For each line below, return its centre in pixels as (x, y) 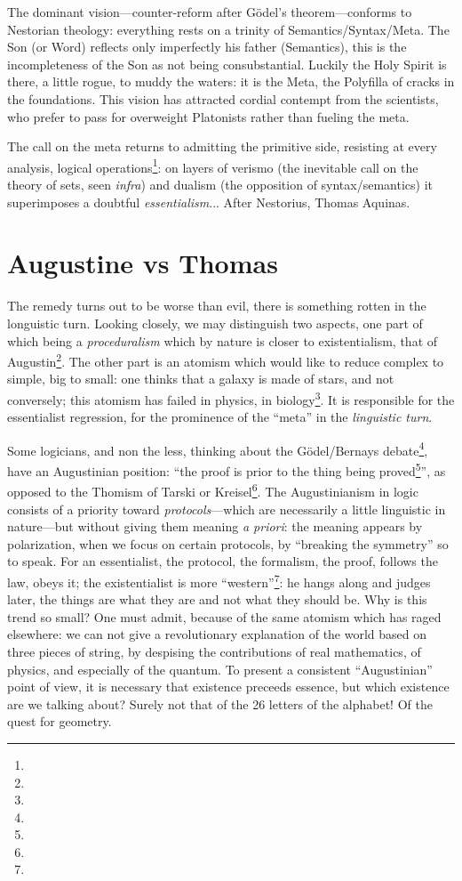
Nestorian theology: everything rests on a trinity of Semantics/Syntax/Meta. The (228, 29)
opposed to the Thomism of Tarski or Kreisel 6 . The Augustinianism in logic (213, 490)
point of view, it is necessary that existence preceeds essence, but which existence (228, 687)
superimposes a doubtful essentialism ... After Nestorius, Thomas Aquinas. (209, 202)
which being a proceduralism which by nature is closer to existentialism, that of (223, 340)
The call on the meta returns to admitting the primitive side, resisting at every (222, 146)
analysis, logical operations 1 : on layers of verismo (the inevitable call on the (213, 166)
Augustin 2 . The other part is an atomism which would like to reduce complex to (226, 360)
